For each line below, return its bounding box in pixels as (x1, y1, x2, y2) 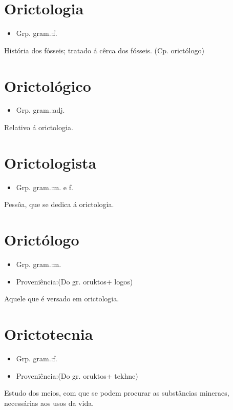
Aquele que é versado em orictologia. (4, 293, 119, 304)
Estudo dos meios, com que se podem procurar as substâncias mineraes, (4, 387, 229, 398)
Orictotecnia (4, 323, 93, 344)
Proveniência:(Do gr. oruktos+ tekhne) (16, 370, 138, 381)
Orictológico (4, 75, 91, 96)
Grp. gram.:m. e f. (16, 181, 73, 192)
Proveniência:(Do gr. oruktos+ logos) (16, 276, 133, 286)
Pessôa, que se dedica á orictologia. (4, 199, 114, 210)
